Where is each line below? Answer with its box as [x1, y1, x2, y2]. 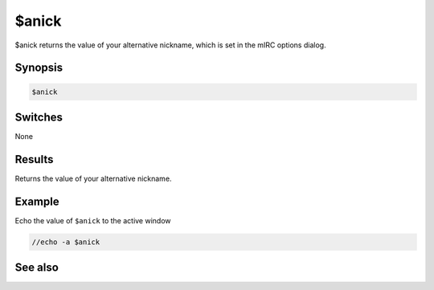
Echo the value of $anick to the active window [14, 215, 172, 225]
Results [14, 153, 54, 166]
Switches [14, 110, 63, 124]
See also [14, 261, 59, 275]
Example [14, 194, 59, 208]
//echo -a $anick [31, 237, 100, 247]
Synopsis [14, 61, 63, 75]
